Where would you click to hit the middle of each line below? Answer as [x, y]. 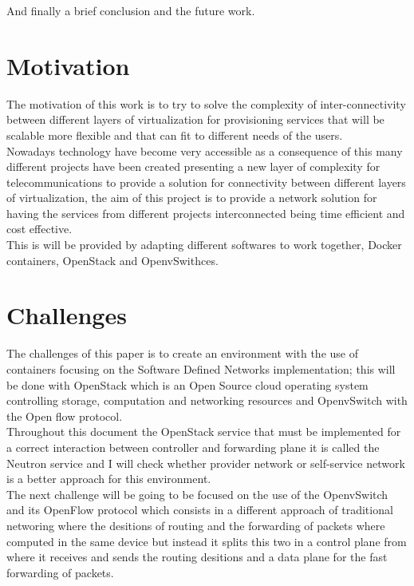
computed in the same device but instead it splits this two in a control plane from [207, 541]
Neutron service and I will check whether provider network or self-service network [206, 463]
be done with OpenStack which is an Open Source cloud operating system [187, 384]
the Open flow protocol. [65, 416]
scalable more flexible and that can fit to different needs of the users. [175, 135]
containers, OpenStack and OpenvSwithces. [112, 260]
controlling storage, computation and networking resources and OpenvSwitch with [207, 400]
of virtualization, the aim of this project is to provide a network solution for [192, 198]
